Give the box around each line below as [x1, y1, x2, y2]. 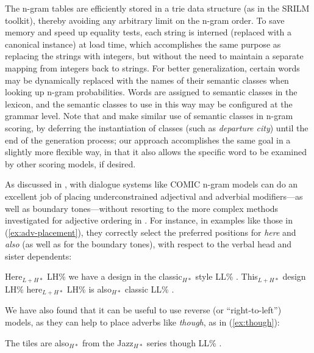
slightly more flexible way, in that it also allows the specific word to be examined [5, 145, 307, 158]
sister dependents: [5, 249, 72, 262]
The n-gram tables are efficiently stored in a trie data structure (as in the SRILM [5, 2, 310, 14]
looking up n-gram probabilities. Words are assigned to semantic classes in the [5, 86, 298, 98]
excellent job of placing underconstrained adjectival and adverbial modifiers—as [5, 189, 303, 202]
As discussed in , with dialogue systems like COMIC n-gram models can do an [5, 178, 298, 191]
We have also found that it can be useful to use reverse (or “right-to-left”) [5, 304, 282, 316]
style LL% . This [195, 270, 258, 283]
